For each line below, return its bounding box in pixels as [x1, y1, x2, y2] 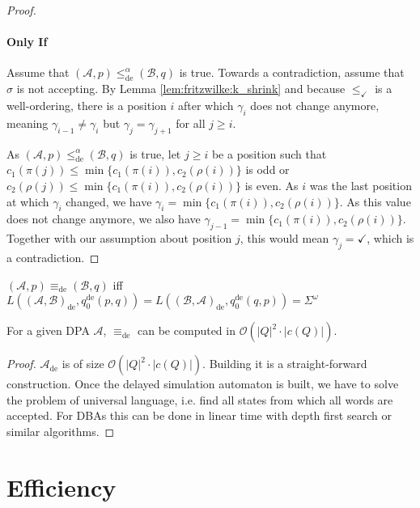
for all [176, 114, 206, 131]
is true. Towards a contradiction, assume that [179, 64, 405, 81]
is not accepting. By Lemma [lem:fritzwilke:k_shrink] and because [16, 80, 346, 97]
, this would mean [240, 230, 329, 247]
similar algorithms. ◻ [6, 422, 115, 439]
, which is [367, 230, 414, 247]
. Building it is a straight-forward [202, 355, 367, 372]
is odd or [245, 161, 290, 178]
